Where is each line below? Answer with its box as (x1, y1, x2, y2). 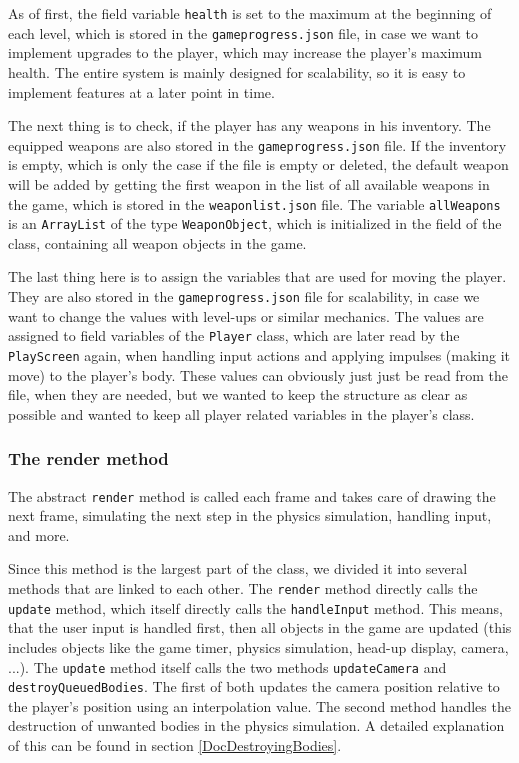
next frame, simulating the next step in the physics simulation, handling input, (8, 505, 492, 526)
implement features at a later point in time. (8, 81, 275, 102)
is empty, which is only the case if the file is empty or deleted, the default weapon (8, 154, 509, 175)
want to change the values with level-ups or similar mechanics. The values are (8, 305, 484, 326)
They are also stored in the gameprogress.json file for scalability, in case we (8, 286, 480, 307)
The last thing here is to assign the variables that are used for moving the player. (8, 266, 507, 287)
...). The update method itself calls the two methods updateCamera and (8, 656, 447, 677)
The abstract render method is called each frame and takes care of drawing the (8, 485, 496, 506)
